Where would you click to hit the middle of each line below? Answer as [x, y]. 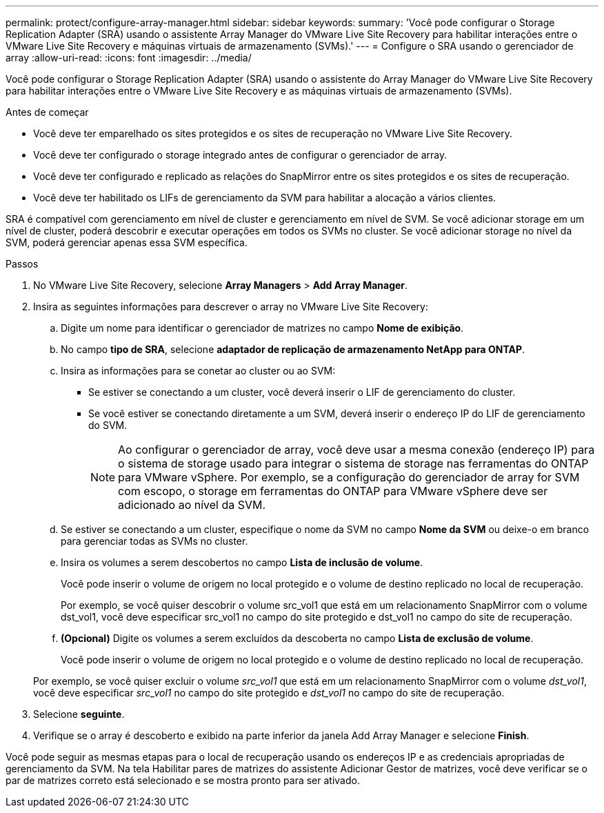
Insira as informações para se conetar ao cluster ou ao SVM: [198, 371]
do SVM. [108, 425]
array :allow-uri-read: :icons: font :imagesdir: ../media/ [129, 58]
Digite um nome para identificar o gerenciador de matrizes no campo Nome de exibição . [262, 328]
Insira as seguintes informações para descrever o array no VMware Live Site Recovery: [231, 307]
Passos [22, 264]
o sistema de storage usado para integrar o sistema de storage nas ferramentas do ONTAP [353, 463]
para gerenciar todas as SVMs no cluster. [154, 541]
